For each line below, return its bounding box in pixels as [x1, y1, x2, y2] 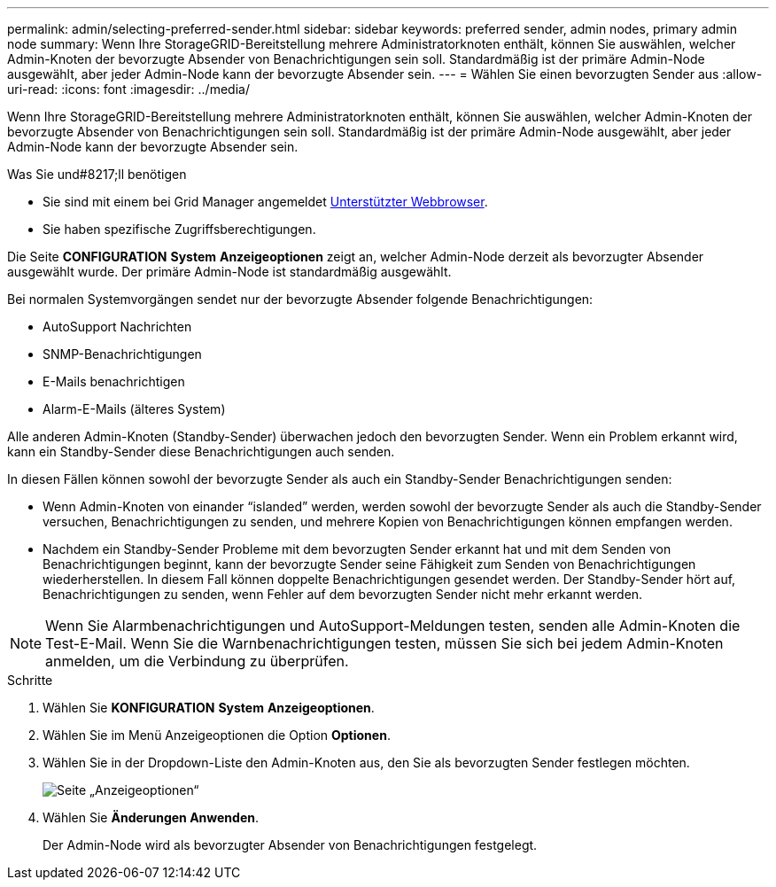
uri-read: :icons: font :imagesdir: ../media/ [7, 82, 250, 97]
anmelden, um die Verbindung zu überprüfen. [45, 652, 349, 670]
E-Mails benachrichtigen [43, 374, 185, 389]
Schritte [7, 673, 53, 688]
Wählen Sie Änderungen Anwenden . [43, 810, 260, 825]
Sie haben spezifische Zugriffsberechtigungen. [43, 222, 316, 237]
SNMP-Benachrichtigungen [43, 346, 202, 362]
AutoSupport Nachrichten [43, 319, 192, 334]
